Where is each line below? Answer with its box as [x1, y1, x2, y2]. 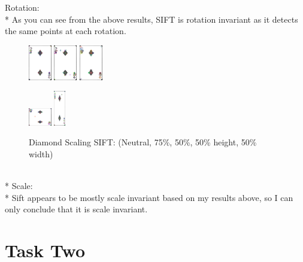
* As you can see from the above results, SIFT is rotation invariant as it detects [5, 13, 298, 25]
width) [29, 148, 53, 160]
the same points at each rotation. [5, 25, 126, 37]
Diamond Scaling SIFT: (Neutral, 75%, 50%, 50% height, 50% [29, 136, 257, 148]
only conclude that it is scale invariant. [5, 203, 148, 215]
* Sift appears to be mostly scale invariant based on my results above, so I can [5, 191, 293, 203]
